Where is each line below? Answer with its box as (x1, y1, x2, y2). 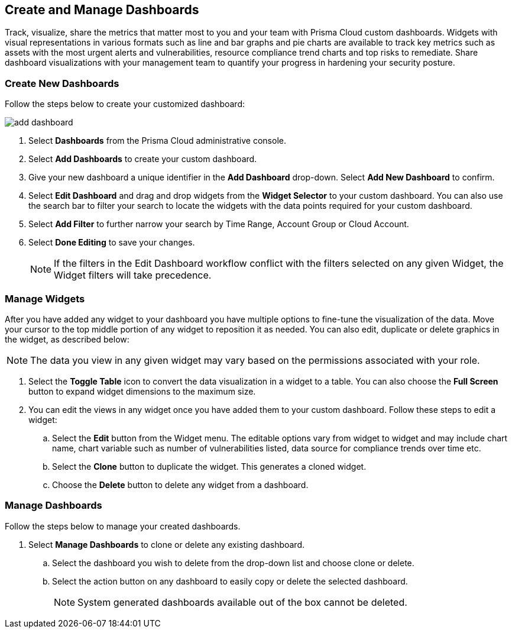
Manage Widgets (5, 292, 85, 305)
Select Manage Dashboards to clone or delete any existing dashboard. (28, 539, 305, 550)
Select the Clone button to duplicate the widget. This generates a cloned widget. (52, 461, 367, 471)
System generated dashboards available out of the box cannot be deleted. (77, 596, 407, 608)
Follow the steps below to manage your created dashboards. (5, 521, 241, 531)
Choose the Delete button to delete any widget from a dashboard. (52, 479, 309, 490)
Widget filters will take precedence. (54, 269, 212, 282)
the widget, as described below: (5, 334, 129, 344)
